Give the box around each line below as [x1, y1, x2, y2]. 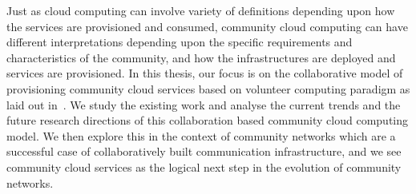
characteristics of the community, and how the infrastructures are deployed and [6, 49, 396, 65]
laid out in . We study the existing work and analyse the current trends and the [6, 96, 401, 113]
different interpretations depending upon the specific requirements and [6, 34, 353, 50]
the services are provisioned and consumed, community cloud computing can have [6, 18, 408, 34]
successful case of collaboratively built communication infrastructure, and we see [6, 143, 402, 160]
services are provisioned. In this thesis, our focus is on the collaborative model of [6, 65, 403, 81]
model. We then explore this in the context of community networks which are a [6, 127, 396, 144]
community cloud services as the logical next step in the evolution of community [6, 158, 402, 175]
